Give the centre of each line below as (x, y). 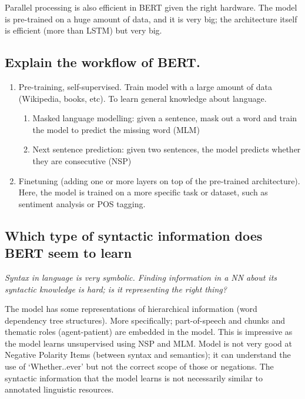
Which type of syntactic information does (134, 235)
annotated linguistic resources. (59, 389)
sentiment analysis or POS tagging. (82, 203)
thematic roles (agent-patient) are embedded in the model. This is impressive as (149, 332)
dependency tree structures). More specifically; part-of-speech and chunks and (145, 320)
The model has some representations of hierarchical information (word (131, 309)
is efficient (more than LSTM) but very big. (83, 30)
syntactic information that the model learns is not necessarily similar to (134, 378)
